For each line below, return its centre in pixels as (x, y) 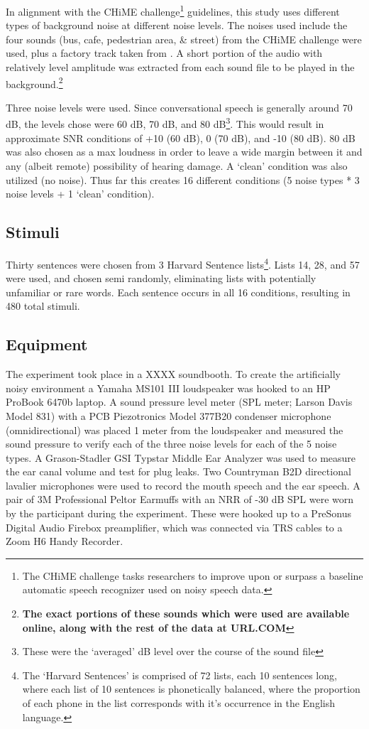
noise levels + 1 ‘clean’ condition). (80, 194)
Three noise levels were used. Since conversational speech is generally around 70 (179, 107)
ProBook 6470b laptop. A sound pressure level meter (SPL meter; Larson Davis (179, 402)
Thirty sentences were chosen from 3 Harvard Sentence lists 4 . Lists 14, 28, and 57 (183, 263)
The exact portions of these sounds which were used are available (186, 614)
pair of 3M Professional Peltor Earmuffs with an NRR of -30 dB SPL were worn (180, 499)
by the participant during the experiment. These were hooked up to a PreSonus (179, 513)
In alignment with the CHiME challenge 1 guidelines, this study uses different (173, 10)
